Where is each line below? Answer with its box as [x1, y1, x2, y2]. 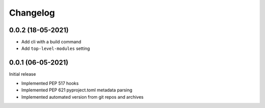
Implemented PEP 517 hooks [21, 80, 79, 86]
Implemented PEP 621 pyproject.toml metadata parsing [21, 87, 132, 93]
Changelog [9, 7, 55, 18]
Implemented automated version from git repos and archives [21, 94, 144, 100]
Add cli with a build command [21, 39, 81, 45]
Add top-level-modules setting [21, 45, 90, 51]
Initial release [9, 71, 36, 77]
